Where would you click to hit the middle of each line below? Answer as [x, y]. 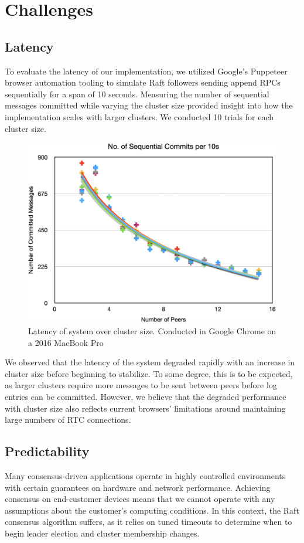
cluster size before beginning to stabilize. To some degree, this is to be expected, [149, 373]
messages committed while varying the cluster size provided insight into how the [149, 105]
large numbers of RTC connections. [68, 420]
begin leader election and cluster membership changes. [102, 533]
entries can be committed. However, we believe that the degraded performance [146, 396]
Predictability [47, 451]
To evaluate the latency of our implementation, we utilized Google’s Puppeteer [146, 71]
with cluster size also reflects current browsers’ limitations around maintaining [145, 408]
